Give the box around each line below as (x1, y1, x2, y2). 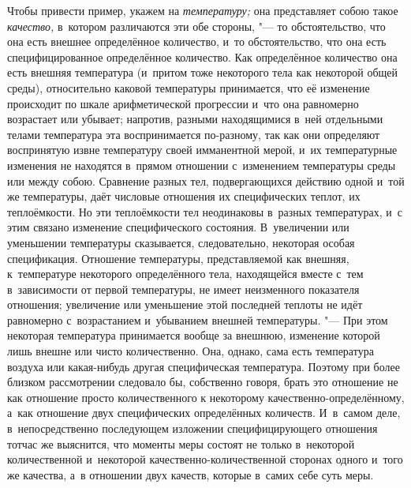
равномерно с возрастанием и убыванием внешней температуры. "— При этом (7, 311, 388, 328)
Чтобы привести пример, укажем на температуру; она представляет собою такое (7, 2, 398, 18)
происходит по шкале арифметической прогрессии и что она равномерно (7, 95, 359, 111)
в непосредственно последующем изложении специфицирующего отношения (7, 420, 378, 437)
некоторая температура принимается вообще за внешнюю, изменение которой (7, 327, 380, 343)
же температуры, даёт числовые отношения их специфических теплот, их (7, 188, 361, 205)
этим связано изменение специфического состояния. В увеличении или (7, 219, 349, 235)
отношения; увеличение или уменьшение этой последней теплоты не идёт (7, 296, 363, 313)
